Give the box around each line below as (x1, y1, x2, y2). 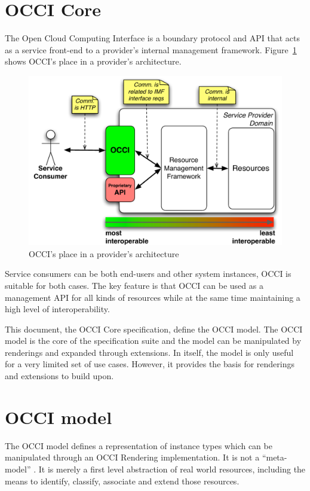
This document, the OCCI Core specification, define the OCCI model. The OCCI (5, 322, 303, 335)
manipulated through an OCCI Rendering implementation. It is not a (5, 451, 260, 463)
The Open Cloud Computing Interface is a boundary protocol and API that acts (5, 32, 300, 44)
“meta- (262, 451, 287, 463)
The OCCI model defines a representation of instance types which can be (5, 439, 272, 452)
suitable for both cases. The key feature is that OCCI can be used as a (5, 279, 263, 291)
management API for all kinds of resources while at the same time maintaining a (5, 291, 300, 303)
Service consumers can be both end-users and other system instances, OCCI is (5, 267, 291, 280)
